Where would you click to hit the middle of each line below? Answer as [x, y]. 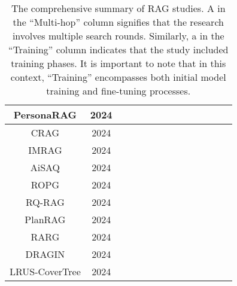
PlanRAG [45, 219]
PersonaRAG [45, 115]
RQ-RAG [45, 202]
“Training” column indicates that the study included [118, 49]
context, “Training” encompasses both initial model [118, 77]
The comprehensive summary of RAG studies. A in [118, 8]
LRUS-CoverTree [45, 271]
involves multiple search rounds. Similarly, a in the [118, 36]
